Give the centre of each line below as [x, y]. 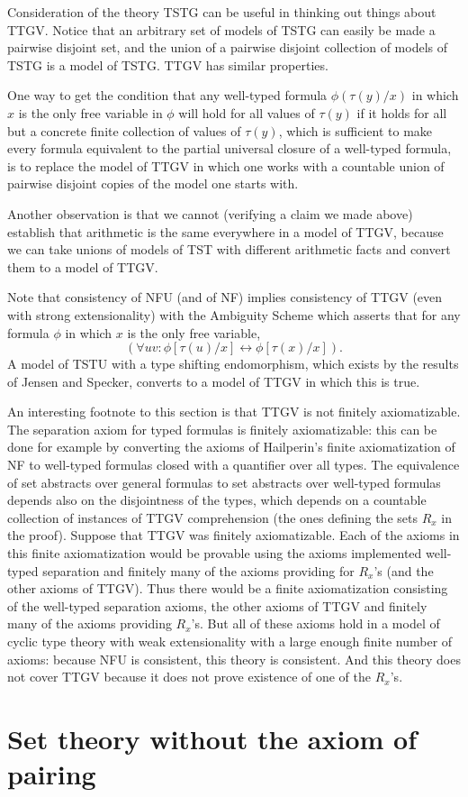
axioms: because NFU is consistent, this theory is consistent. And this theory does [234, 659]
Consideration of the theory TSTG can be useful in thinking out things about [222, 12]
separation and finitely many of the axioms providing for [198, 570]
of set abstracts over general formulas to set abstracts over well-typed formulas [224, 482]
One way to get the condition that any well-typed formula [167, 95]
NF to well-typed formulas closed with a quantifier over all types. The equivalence [234, 465]
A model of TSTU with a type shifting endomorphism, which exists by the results [233, 364]
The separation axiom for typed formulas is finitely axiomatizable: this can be [222, 429]
